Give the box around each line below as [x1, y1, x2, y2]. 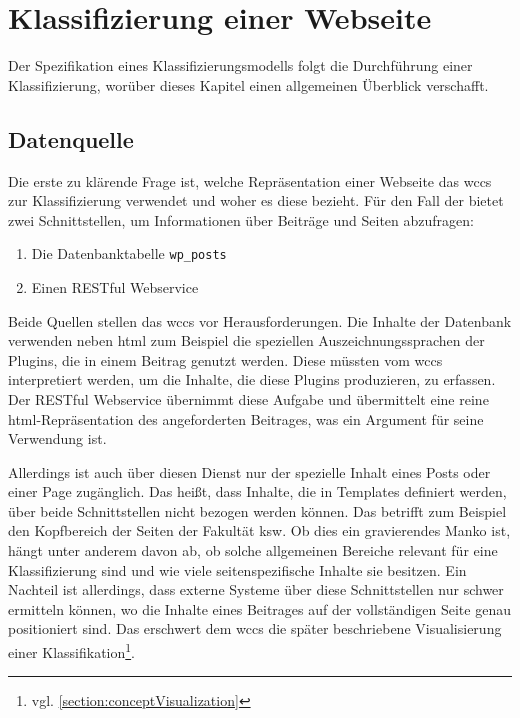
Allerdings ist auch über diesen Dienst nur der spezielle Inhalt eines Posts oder [8, 461, 491, 482]
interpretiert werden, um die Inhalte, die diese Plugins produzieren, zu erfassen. [8, 369, 496, 390]
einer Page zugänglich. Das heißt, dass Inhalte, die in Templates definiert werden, [8, 481, 507, 502]
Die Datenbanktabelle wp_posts [31, 243, 227, 264]
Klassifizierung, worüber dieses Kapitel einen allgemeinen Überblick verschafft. [8, 74, 489, 95]
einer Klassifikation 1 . [8, 639, 136, 662]
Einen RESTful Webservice [31, 276, 199, 297]
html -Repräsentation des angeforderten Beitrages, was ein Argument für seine [8, 408, 484, 429]
